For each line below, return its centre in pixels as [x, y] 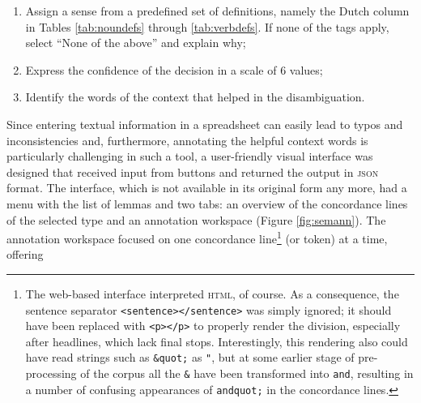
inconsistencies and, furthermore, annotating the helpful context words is [187, 140]
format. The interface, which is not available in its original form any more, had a [207, 188]
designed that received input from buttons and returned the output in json [193, 171]
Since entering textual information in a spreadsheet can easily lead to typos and [205, 124]
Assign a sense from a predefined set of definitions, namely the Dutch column [217, 11]
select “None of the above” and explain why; [136, 43]
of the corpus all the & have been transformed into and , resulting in [247, 373]
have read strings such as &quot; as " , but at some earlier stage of [190, 357]
